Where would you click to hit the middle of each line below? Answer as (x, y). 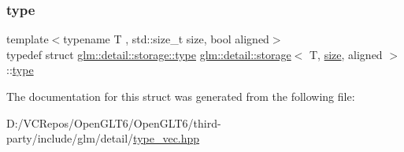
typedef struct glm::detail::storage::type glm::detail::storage (149, 54)
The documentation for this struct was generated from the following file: (181, 96)
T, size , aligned (346, 54)
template (28, 39)
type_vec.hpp (167, 138)
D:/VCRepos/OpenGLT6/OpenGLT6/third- (114, 122)
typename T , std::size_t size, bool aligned (166, 39)
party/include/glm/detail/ (70, 138)
